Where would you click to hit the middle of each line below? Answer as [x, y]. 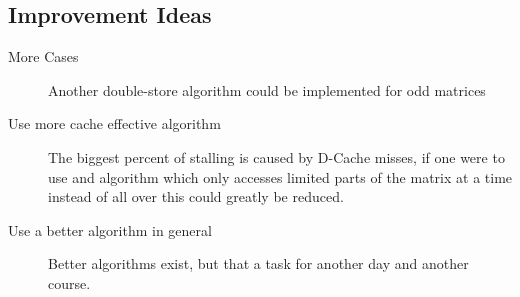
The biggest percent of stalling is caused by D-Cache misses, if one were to [276, 156]
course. [69, 282]
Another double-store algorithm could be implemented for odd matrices [267, 89]
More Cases [43, 56]
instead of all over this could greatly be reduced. [196, 196]
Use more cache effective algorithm [114, 123]
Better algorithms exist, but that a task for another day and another [258, 263]
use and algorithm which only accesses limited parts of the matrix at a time [280, 176]
